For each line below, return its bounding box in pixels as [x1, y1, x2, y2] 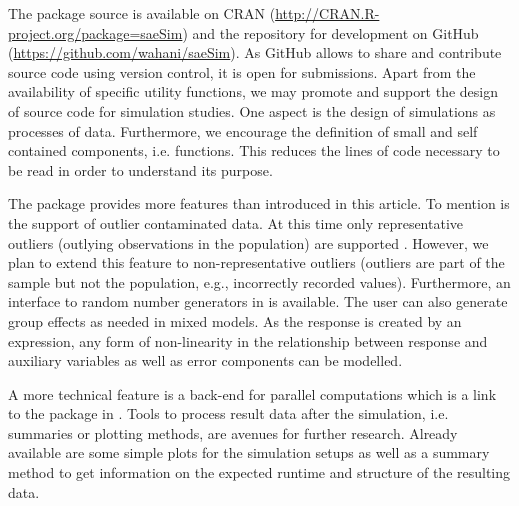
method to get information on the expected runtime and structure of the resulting [8, 462, 511, 483]
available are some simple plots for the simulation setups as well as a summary [8, 442, 490, 463]
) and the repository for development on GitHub [182, 22, 479, 43]
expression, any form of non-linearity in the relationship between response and [8, 330, 488, 351]
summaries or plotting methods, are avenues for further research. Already [8, 422, 458, 443]
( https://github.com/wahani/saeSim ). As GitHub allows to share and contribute [8, 42, 502, 63]
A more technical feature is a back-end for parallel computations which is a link [8, 383, 497, 404]
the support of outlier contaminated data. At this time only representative [8, 212, 464, 233]
